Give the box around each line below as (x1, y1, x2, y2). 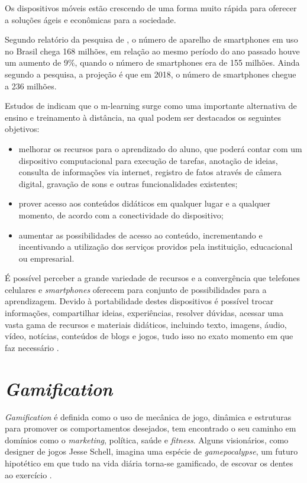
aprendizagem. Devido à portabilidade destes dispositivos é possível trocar (5, 295, 274, 307)
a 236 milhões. (5, 79, 57, 92)
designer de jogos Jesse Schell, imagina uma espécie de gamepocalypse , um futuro (5, 445, 298, 458)
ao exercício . (5, 468, 52, 481)
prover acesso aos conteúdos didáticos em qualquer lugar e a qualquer (18, 197, 271, 210)
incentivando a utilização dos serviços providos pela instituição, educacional (18, 240, 293, 253)
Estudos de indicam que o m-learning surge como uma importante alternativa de (5, 99, 297, 112)
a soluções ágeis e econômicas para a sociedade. (5, 13, 176, 25)
